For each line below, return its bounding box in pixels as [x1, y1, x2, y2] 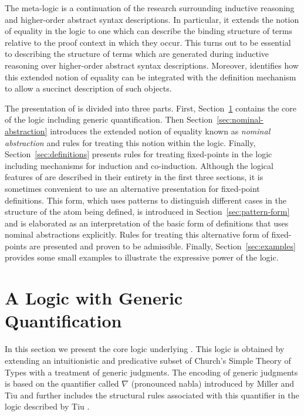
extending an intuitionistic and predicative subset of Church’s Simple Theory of [5, 354, 291, 366]
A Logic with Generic [5, 286, 183, 310]
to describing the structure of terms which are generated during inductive [5, 48, 269, 60]
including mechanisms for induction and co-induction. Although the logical [5, 159, 273, 171]
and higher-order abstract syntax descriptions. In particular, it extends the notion [5, 13, 299, 25]
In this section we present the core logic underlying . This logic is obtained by [5, 343, 285, 355]
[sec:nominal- [217, 113, 264, 126]
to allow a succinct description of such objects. [5, 82, 172, 94]
